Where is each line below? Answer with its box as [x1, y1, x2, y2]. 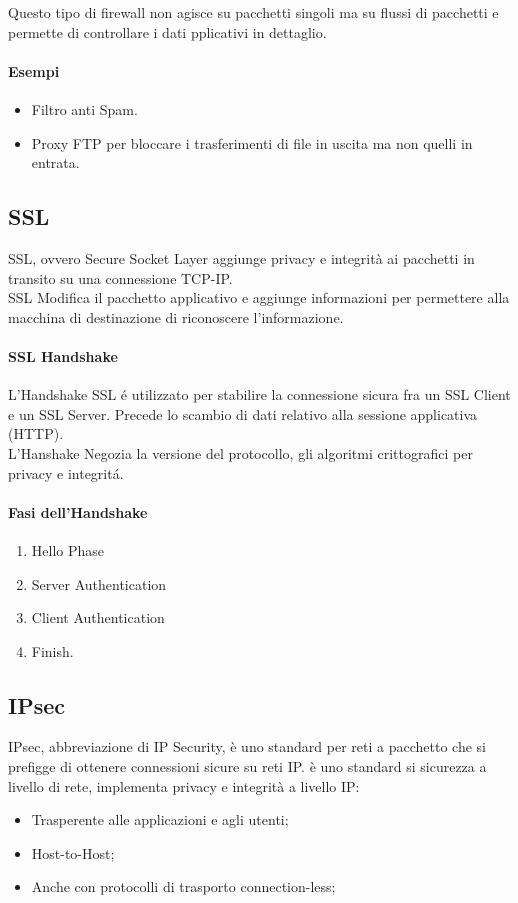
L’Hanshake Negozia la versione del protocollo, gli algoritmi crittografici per [8, 442, 473, 463]
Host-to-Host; [31, 842, 115, 863]
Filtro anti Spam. [31, 98, 138, 119]
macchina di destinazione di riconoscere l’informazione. [8, 306, 344, 327]
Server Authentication [31, 573, 167, 594]
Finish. [31, 640, 74, 661]
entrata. [31, 152, 80, 173]
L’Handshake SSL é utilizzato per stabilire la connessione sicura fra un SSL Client [8, 384, 511, 405]
